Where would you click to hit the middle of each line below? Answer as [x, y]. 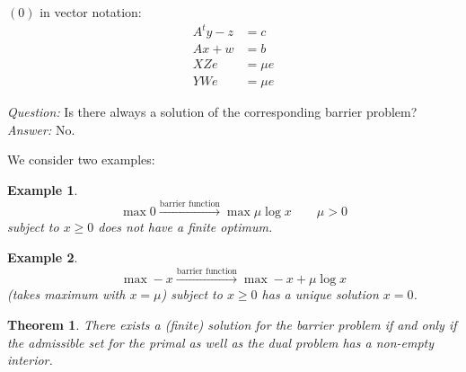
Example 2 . [43, 257]
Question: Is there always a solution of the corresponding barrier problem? [212, 112]
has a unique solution [320, 294]
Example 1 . [43, 190]
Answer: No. [41, 129]
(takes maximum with [66, 294]
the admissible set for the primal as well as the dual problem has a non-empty [221, 342]
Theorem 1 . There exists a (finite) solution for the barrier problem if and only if [232, 324]
